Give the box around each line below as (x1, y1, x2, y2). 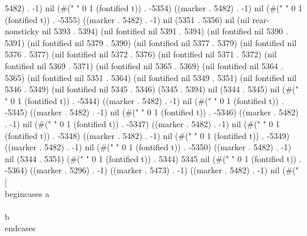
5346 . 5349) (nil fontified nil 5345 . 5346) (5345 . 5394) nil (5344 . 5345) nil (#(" (5, 83, 299, 95)
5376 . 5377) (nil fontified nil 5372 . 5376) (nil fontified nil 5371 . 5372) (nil (5, 48, 277, 60)
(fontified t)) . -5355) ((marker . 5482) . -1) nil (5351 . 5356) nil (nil (5, 13, 250, 25)
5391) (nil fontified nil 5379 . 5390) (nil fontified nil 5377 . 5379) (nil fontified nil (5, 36, 297, 49)
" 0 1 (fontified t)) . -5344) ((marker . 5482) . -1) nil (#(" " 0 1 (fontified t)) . (5, 94, 284, 106)
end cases (5, 222, 36, 234)
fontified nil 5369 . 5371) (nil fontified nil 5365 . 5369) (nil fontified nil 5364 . (5, 59, 283, 72)
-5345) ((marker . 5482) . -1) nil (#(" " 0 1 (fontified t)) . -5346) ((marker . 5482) (5, 106, 299, 118)
